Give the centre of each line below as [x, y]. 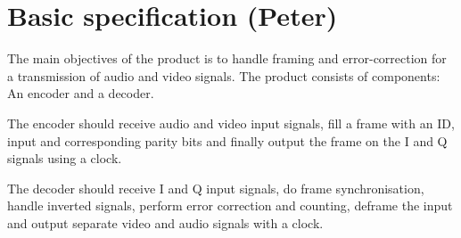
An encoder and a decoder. [81, 93]
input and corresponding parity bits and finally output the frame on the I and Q [227, 140]
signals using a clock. [65, 158]
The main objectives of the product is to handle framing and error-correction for [227, 58]
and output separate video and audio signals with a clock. [165, 222]
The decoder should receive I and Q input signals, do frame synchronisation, [216, 188]
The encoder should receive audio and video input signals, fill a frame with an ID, [231, 123]
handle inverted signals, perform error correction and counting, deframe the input [230, 205]
